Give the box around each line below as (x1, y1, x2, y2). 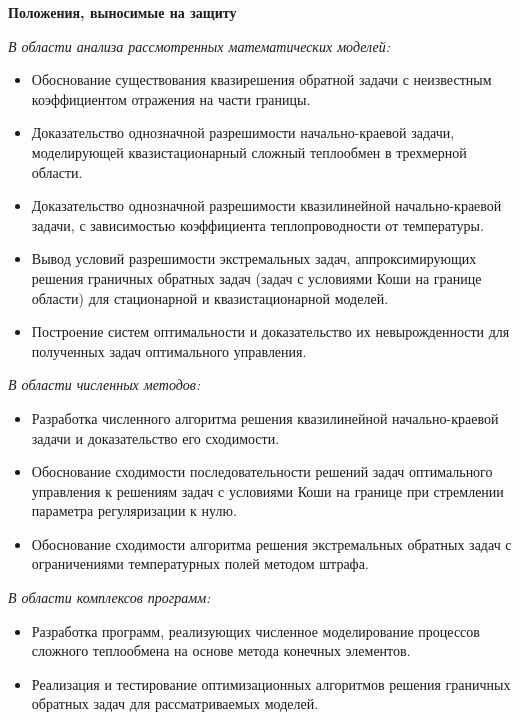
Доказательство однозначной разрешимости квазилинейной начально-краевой (31, 195, 502, 216)
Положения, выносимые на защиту (8, 2, 237, 22)
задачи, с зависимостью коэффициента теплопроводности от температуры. (31, 214, 484, 235)
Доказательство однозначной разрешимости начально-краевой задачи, (31, 122, 455, 143)
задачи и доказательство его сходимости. (31, 427, 280, 448)
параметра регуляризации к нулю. (31, 500, 237, 521)
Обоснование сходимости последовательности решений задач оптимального (31, 461, 493, 482)
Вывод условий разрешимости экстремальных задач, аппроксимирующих (31, 248, 477, 269)
